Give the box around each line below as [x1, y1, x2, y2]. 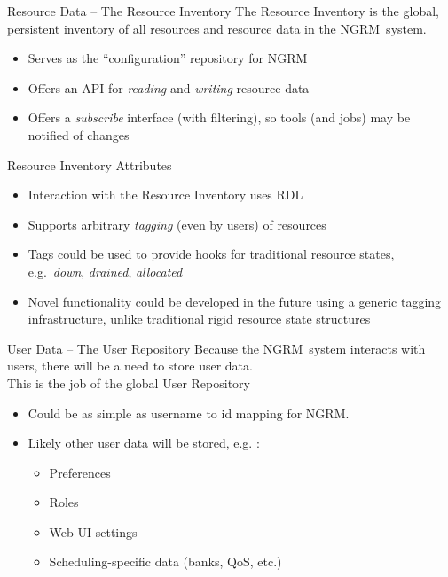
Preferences [49, 463, 111, 481]
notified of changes [28, 125, 130, 144]
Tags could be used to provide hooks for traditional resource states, [28, 245, 395, 263]
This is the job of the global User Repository [7, 373, 250, 392]
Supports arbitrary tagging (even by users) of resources [28, 214, 326, 233]
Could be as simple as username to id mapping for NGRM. [28, 403, 350, 422]
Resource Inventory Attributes [7, 155, 172, 174]
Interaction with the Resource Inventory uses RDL [28, 185, 303, 204]
